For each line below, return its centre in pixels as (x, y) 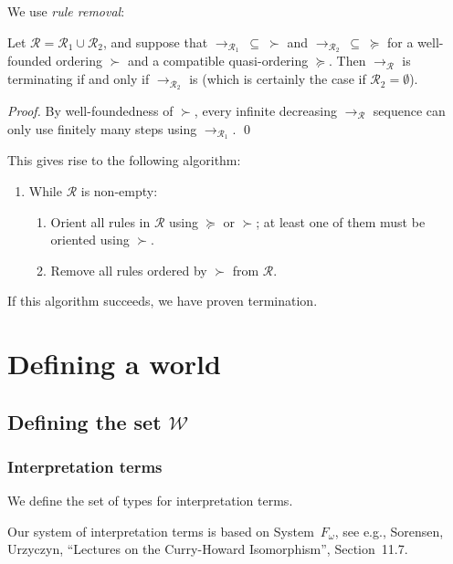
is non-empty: (119, 190)
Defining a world (114, 364)
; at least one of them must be (341, 221)
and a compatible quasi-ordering (218, 61)
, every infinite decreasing (265, 110)
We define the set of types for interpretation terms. (150, 501)
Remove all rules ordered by (129, 270)
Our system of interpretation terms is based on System (161, 531)
